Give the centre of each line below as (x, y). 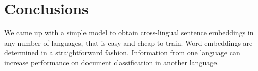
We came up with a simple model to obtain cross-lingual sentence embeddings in (129, 33)
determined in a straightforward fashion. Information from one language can (122, 52)
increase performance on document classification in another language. (112, 62)
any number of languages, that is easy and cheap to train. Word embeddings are (128, 42)
